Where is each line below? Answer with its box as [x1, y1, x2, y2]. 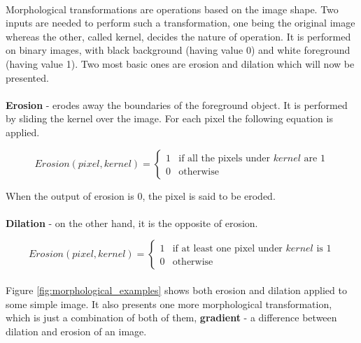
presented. [6, 70, 49, 85]
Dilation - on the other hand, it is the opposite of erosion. [6, 215, 258, 230]
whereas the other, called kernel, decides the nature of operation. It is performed [6, 29, 351, 43]
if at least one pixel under [172, 244, 283, 254]
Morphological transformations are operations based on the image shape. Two [6, 1, 339, 16]
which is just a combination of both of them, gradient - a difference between [6, 310, 337, 325]
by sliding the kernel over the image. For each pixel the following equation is [6, 111, 333, 126]
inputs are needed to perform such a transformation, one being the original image [6, 15, 355, 30]
